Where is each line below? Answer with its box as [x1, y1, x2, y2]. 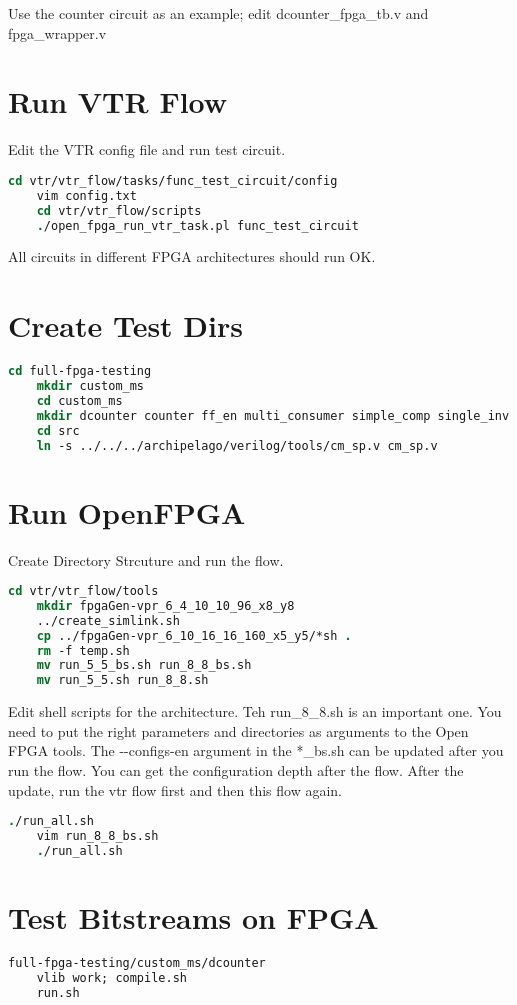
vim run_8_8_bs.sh [36, 829, 159, 844]
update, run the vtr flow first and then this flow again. [8, 779, 342, 800]
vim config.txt [36, 188, 137, 203]
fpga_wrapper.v [8, 22, 107, 43]
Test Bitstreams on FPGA [8, 897, 379, 937]
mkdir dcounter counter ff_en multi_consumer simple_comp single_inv [36, 408, 510, 423]
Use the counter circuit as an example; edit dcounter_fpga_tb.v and [8, 3, 429, 23]
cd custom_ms [36, 393, 123, 408]
